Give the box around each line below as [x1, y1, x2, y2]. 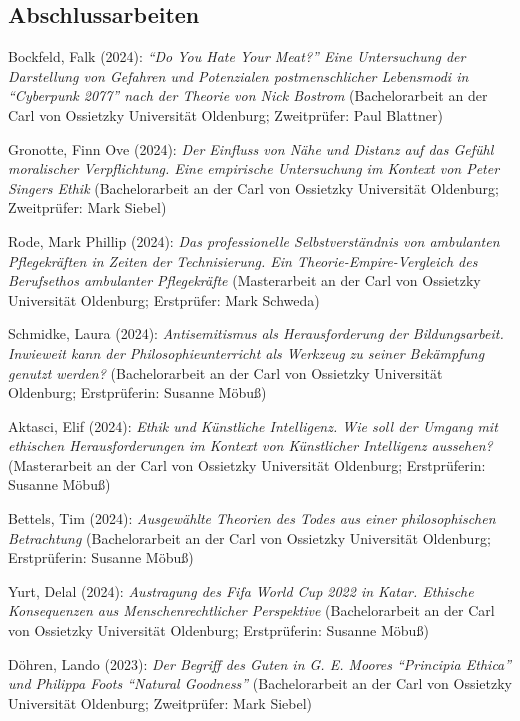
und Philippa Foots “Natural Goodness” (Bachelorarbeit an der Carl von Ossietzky [8, 673, 512, 694]
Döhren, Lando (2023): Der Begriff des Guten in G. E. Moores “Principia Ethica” [8, 653, 512, 674]
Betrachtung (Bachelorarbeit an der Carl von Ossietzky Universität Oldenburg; [8, 527, 491, 548]
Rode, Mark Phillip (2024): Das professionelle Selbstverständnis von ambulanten [8, 230, 500, 251]
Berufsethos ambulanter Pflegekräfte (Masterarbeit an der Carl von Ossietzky [8, 270, 481, 291]
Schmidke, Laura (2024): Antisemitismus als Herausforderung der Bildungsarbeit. [8, 323, 504, 344]
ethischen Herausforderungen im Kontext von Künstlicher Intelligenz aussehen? [8, 435, 493, 456]
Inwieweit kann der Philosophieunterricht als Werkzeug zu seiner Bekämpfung [8, 342, 485, 363]
